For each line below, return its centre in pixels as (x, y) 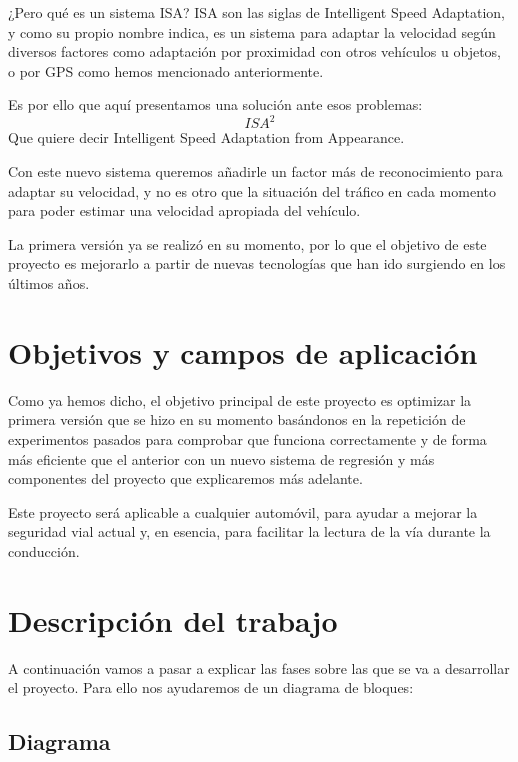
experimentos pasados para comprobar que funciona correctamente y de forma (247, 438)
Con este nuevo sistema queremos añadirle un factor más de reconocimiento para (255, 171)
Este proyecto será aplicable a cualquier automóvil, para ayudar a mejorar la (243, 511)
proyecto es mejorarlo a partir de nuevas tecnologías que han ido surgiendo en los (257, 263)
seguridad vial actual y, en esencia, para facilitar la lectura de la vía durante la (249, 531)
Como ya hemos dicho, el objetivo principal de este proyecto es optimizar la (240, 399)
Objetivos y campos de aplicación (243, 351)
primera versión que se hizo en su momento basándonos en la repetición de (237, 419)
